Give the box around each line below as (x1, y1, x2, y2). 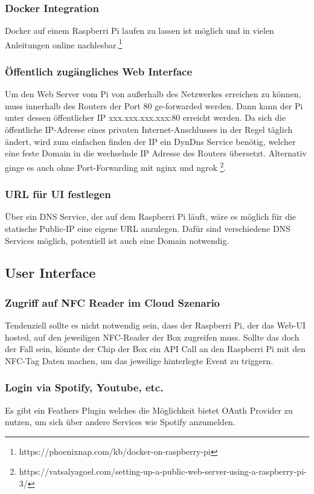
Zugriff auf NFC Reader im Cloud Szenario (5, 295, 220, 310)
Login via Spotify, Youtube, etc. (5, 380, 164, 395)
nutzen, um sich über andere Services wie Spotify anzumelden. (5, 415, 235, 428)
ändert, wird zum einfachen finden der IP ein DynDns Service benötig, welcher (5, 135, 296, 147)
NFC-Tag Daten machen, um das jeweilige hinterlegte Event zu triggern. (5, 354, 274, 367)
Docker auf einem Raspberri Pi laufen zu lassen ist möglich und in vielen (5, 24, 274, 37)
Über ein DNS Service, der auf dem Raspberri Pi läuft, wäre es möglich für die (5, 210, 296, 223)
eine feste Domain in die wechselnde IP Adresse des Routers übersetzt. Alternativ (5, 147, 307, 159)
